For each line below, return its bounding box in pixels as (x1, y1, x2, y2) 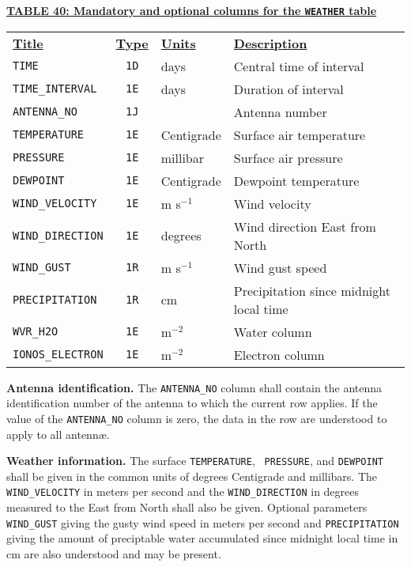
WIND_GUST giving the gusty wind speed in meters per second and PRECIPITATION (6, 514, 399, 531)
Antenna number (233, 102, 327, 121)
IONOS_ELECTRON (13, 348, 104, 361)
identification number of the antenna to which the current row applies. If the (6, 395, 378, 411)
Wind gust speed (233, 258, 327, 277)
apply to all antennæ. (6, 425, 110, 442)
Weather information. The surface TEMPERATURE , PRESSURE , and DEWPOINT (6, 452, 383, 469)
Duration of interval (233, 79, 344, 98)
